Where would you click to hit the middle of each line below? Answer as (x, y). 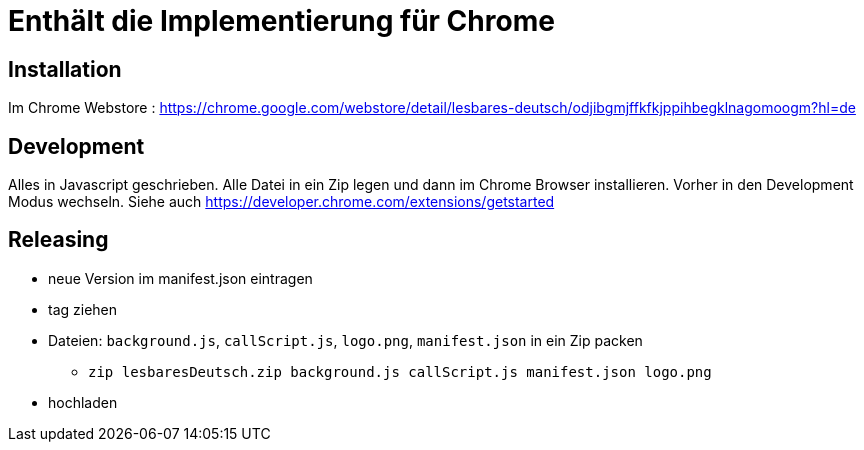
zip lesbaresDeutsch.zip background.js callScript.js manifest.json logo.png (400, 371)
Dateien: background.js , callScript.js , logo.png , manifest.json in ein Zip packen (345, 340)
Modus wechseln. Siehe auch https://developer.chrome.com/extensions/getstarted (281, 202)
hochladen (83, 402)
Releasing (58, 240)
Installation (65, 69)
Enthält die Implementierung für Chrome (281, 21)
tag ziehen (83, 309)
